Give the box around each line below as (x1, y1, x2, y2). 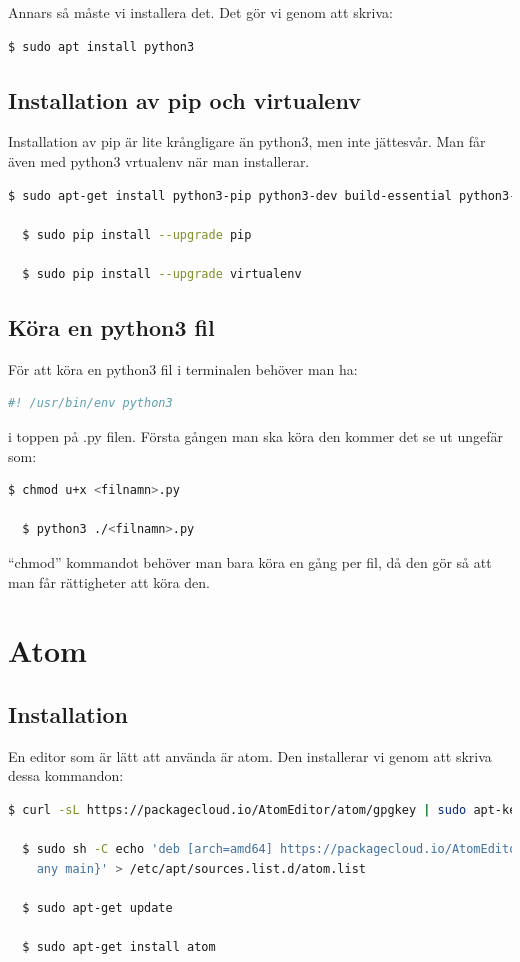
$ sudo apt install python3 (8, 39, 195, 54)
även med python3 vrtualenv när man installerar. (8, 150, 310, 171)
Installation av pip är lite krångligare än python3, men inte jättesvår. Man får (8, 131, 486, 152)
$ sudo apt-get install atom (22, 940, 216, 955)
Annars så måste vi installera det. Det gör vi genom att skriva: (8, 2, 393, 22)
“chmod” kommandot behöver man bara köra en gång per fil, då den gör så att (8, 551, 492, 572)
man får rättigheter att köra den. (8, 571, 211, 592)
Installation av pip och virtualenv (8, 84, 361, 115)
